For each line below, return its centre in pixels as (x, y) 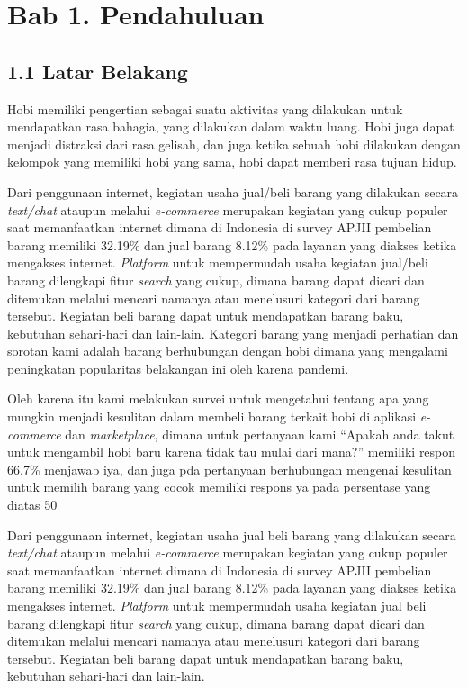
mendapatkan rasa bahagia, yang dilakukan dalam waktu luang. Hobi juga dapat (231, 127)
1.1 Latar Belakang (98, 71)
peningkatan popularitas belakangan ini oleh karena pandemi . (178, 368)
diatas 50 (32, 505)
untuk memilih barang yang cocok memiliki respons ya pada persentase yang (219, 487)
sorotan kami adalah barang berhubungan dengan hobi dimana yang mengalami (228, 351)
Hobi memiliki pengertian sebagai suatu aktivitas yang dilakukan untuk (205, 109)
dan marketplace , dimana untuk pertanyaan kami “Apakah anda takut (260, 434)
